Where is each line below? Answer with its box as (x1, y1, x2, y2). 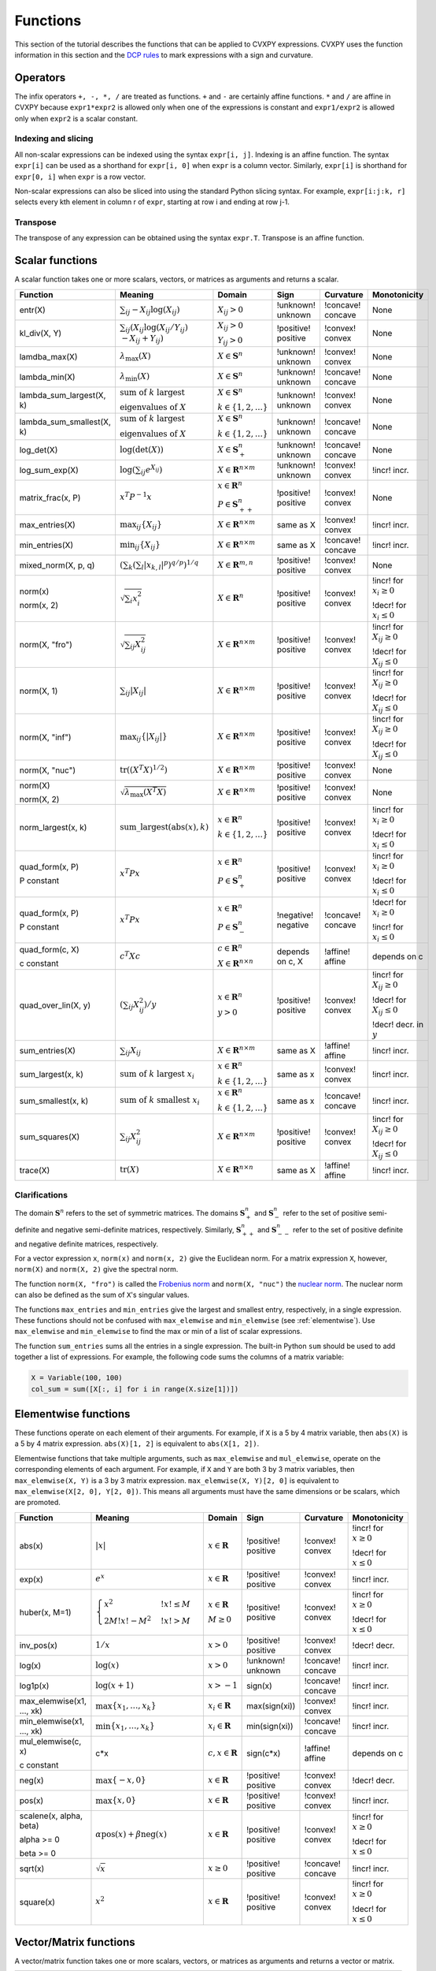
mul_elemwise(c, (19, 1736, 82, 1747)
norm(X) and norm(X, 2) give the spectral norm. (14, 1265, 179, 1274)
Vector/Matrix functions (14, 1936, 135, 1949)
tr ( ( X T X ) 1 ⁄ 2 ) (119, 763, 168, 775)
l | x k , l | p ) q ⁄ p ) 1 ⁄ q (141, 558, 199, 572)
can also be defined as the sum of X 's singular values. (14, 1290, 190, 1300)
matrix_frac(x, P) (19, 492, 81, 503)
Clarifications (14, 1190, 68, 1201)
